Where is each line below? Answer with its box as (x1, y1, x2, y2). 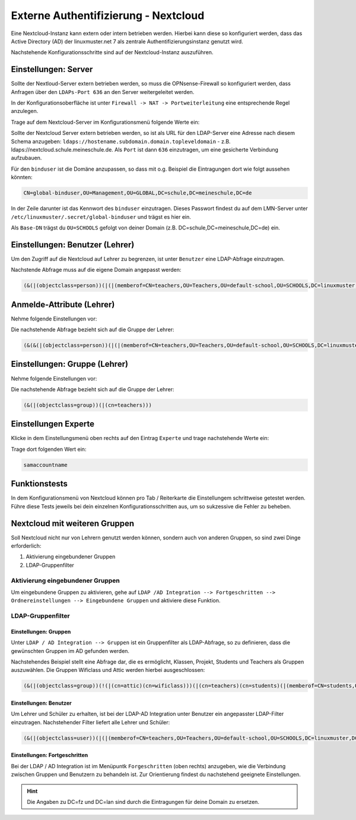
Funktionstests (11, 479, 68, 489)
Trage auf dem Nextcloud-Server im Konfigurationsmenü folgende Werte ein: (11, 118, 200, 125)
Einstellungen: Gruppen (11, 628, 71, 635)
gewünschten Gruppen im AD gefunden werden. (11, 647, 130, 654)
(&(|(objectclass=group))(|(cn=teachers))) (23, 401, 152, 409)
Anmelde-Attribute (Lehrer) (11, 299, 115, 309)
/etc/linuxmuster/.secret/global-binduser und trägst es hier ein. (11, 213, 191, 220)
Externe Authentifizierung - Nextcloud (11, 9, 205, 22)
